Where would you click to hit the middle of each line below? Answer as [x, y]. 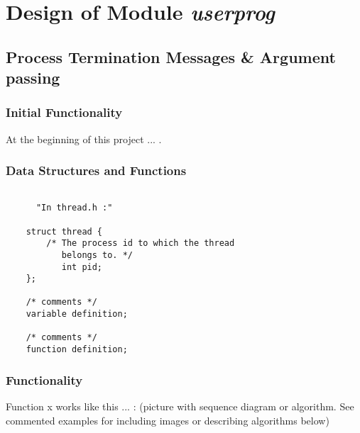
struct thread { [64, 231]
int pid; [82, 267]
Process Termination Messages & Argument [171, 56]
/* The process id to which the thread [141, 243]
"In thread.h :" [74, 208]
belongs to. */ [97, 255]
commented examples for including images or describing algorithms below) [168, 420]
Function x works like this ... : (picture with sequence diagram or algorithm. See [180, 406]
